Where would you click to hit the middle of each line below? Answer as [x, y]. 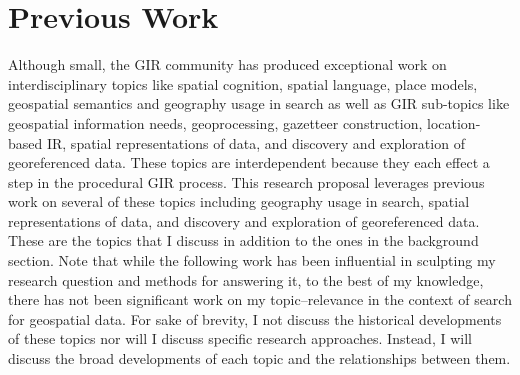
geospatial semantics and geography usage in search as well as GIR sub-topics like [259, 103]
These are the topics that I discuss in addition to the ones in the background [243, 240]
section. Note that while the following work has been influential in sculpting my [252, 260]
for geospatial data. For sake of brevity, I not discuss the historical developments [255, 318]
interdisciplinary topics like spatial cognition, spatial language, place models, [243, 83]
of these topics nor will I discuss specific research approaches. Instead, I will [240, 338]
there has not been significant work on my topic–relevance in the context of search [260, 299]
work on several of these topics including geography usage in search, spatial [239, 201]
